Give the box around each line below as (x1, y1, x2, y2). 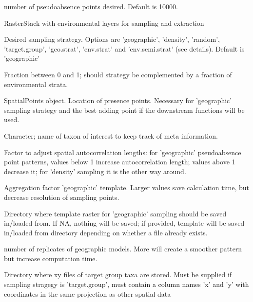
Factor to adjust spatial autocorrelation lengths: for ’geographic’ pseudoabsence (4, 147, 241, 157)
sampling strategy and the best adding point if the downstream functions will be (4, 105, 245, 115)
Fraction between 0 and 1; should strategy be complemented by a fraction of (4, 69, 232, 79)
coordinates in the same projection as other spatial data (4, 288, 171, 299)
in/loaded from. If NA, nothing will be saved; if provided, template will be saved (4, 218, 245, 228)
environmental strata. (4, 79, 68, 89)
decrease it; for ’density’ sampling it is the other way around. (4, 166, 186, 176)
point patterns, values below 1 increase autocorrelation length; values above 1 (4, 157, 235, 167)
